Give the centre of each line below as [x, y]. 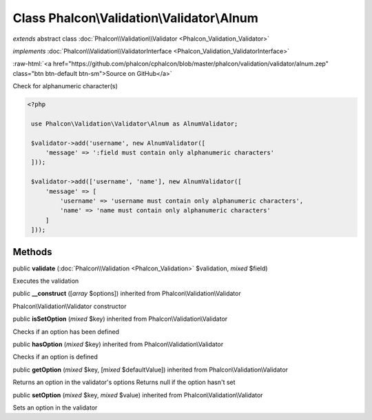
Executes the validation [46, 281]
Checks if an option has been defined [66, 332]
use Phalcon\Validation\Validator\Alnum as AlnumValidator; [135, 123]
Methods [32, 252]
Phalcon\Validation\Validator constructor [70, 306]
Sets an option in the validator [55, 408]
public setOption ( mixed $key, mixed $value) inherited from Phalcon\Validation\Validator [138, 395]
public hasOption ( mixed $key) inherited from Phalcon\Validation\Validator [118, 344]
